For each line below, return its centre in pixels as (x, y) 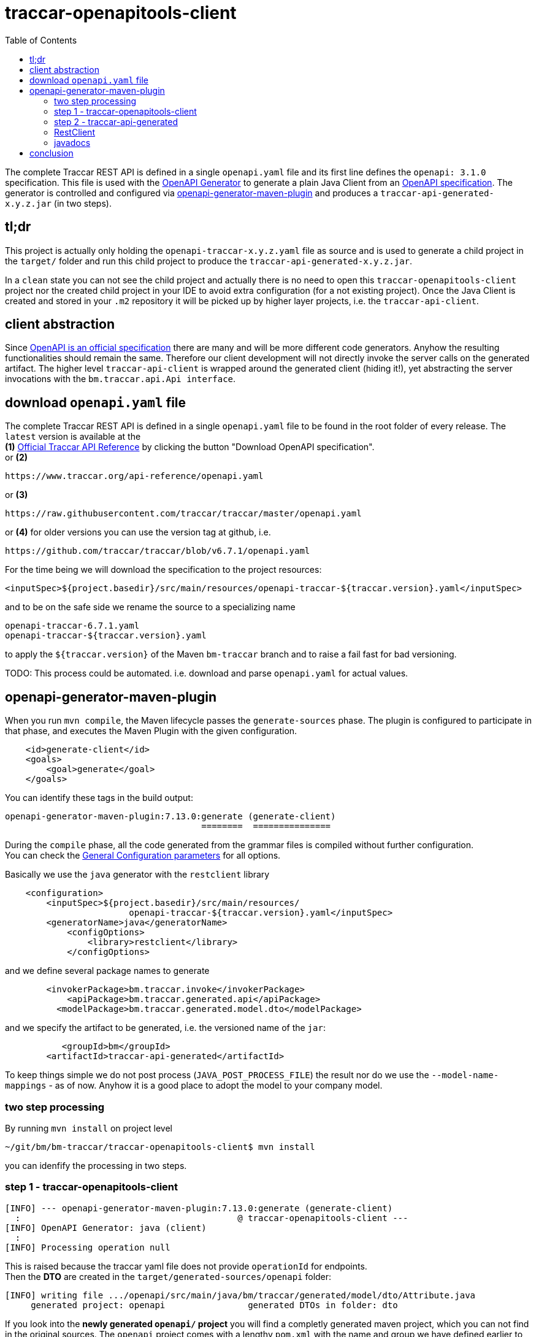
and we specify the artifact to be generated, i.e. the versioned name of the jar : (165, 1028)
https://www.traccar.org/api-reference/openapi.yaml (134, 476)
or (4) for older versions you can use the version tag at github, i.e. (138, 532)
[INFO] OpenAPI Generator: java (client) (106, 1228)
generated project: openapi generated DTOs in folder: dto (214, 1305)
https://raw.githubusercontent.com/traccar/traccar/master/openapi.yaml (183, 514)
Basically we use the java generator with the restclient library (137, 875)
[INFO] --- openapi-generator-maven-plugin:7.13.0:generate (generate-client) (199, 1208)
